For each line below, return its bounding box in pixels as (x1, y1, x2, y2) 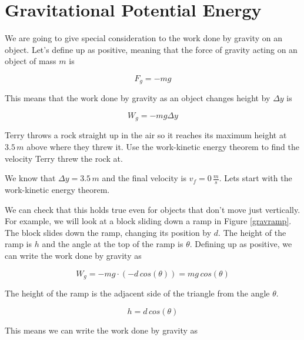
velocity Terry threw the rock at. (5, 152, 123, 164)
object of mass (5, 55, 56, 67)
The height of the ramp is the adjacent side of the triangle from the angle (5, 287, 270, 299)
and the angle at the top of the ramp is (42, 238, 183, 250)
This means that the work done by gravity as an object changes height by (5, 92, 270, 104)
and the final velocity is (102, 172, 186, 184)
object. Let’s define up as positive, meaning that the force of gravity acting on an (5, 43, 298, 55)
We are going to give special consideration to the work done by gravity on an (5, 32, 283, 44)
